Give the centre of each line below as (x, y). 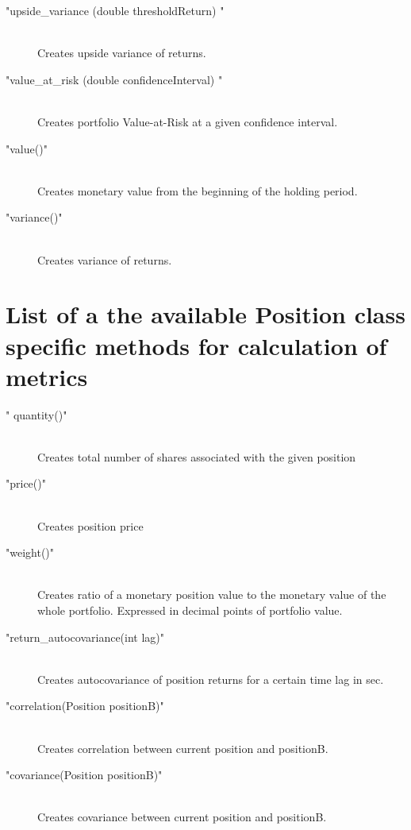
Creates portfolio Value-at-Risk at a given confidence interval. (188, 121)
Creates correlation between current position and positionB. (183, 748)
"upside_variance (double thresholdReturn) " (115, 10)
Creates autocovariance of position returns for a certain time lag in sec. (211, 679)
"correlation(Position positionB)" (85, 706)
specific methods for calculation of (196, 345)
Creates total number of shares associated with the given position (197, 456)
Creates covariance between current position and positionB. (182, 817)
